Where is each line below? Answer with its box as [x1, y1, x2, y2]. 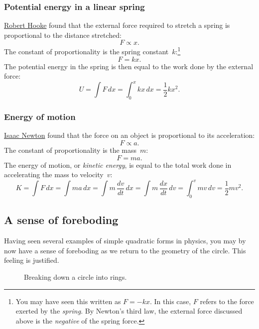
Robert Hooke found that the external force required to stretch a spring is [4, 20, 230, 30]
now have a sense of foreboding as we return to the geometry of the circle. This [4, 245, 246, 255]
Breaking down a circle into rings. [24, 272, 127, 282]
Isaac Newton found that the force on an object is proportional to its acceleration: [4, 130, 255, 140]
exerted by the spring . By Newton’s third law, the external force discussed [15, 306, 243, 316]
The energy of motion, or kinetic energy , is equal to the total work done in [4, 159, 232, 170]
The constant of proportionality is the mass [4, 144, 136, 155]
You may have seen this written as [15, 296, 121, 306]
